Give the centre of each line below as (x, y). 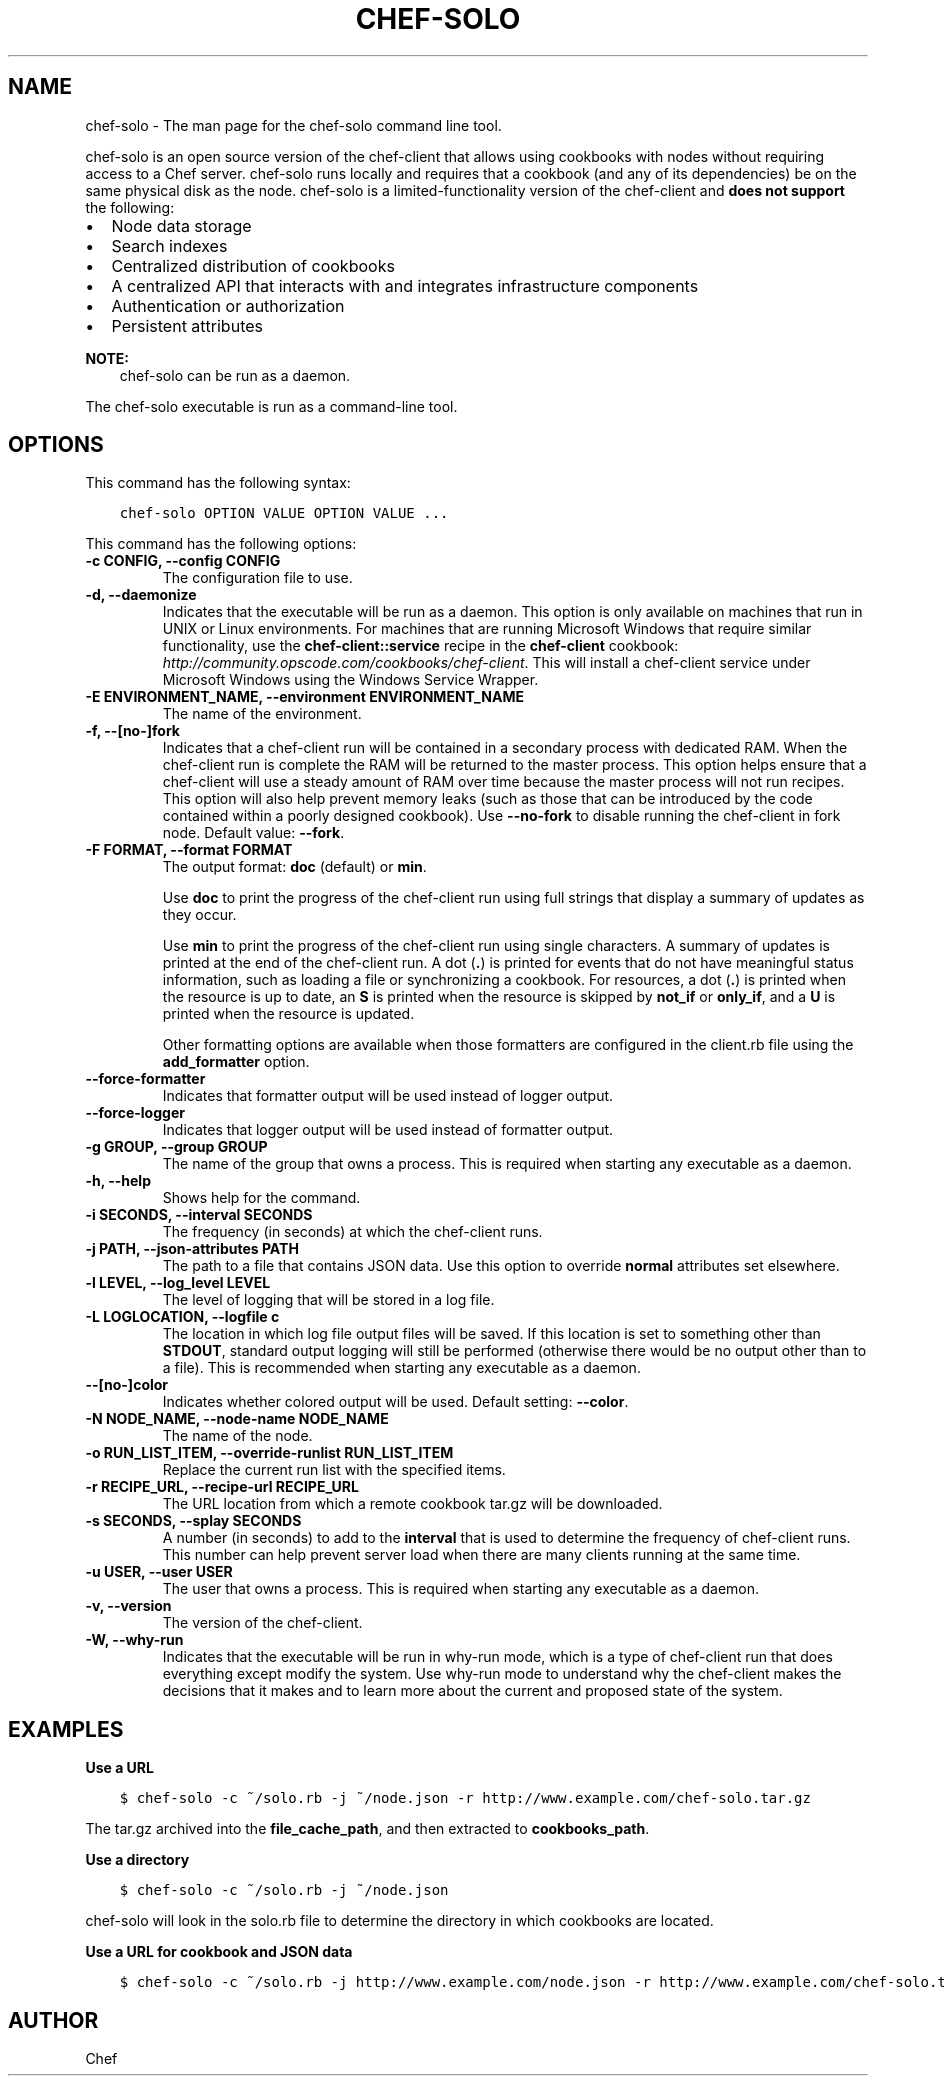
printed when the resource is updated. (288, 1014)
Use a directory (137, 1860)
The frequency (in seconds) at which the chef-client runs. (352, 1232)
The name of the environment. (262, 714)
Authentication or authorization (228, 305)
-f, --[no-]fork (132, 731)
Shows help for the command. (261, 1198)
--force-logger (135, 1113)
